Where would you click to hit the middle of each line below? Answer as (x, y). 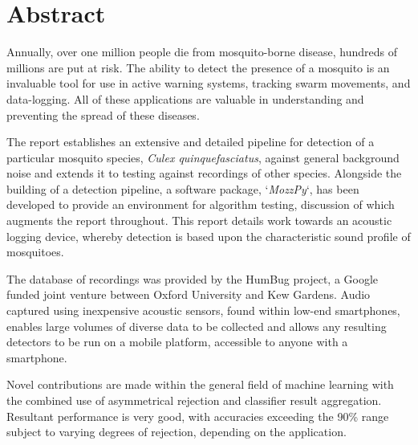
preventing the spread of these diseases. (103, 114)
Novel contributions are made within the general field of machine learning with (200, 384)
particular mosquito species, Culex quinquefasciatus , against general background (203, 157)
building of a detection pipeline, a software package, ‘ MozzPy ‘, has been (183, 188)
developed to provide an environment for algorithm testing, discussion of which (201, 204)
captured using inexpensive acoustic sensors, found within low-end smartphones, (203, 310)
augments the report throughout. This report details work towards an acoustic (199, 220)
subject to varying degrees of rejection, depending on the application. (177, 432)
